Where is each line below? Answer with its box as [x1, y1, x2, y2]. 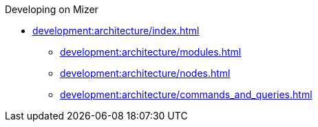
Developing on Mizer [5, 3, 98, 15]
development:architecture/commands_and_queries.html [60, 89, 312, 100]
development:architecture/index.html [32, 25, 200, 36]
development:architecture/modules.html [60, 46, 242, 58]
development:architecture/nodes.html [60, 67, 231, 79]
